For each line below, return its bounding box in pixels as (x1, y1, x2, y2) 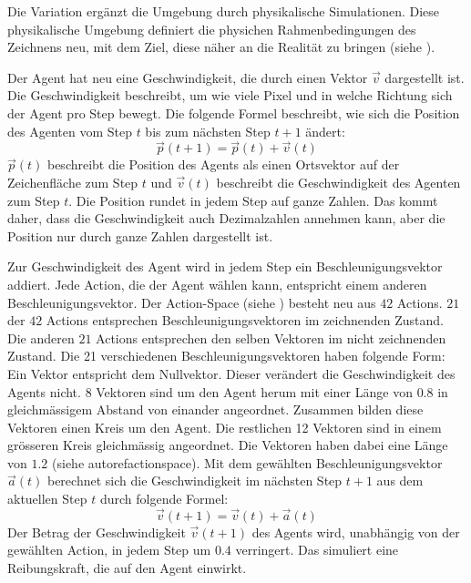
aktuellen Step (7, 489, 87, 508)
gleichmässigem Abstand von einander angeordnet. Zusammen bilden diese (7, 400, 424, 419)
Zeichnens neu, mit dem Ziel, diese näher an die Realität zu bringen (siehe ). (7, 37, 435, 56)
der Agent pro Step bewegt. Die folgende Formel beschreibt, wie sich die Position (7, 103, 460, 122)
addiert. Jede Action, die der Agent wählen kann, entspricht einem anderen (7, 274, 427, 293)
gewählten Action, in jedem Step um (7, 540, 211, 559)
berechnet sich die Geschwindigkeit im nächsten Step (46, 471, 343, 490)
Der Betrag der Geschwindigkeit (7, 522, 186, 541)
